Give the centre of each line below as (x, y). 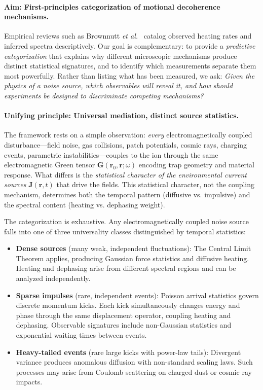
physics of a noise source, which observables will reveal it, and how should (119, 85)
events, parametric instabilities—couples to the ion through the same (111, 154)
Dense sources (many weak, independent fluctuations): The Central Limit (134, 248)
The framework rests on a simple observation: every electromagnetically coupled (128, 135)
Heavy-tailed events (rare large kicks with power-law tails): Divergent (128, 352)
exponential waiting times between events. (81, 335)
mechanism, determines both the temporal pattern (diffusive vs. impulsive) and (127, 194)
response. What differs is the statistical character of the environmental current (125, 174)
